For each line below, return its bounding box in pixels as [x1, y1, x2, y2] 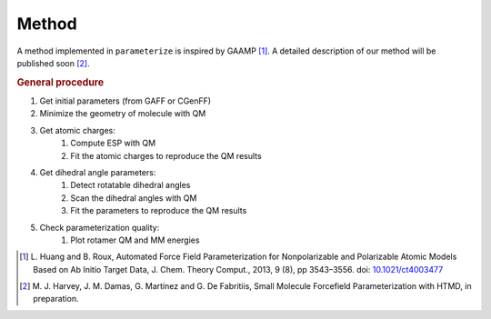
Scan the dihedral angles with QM [70, 192, 197, 204]
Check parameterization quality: [39, 222, 160, 233]
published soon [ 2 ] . [16, 57, 90, 68]
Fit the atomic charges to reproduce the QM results [70, 150, 263, 161]
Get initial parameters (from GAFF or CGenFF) [39, 95, 212, 106]
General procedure [16, 75, 105, 88]
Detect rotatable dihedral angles [70, 180, 191, 191]
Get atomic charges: [39, 125, 115, 135]
